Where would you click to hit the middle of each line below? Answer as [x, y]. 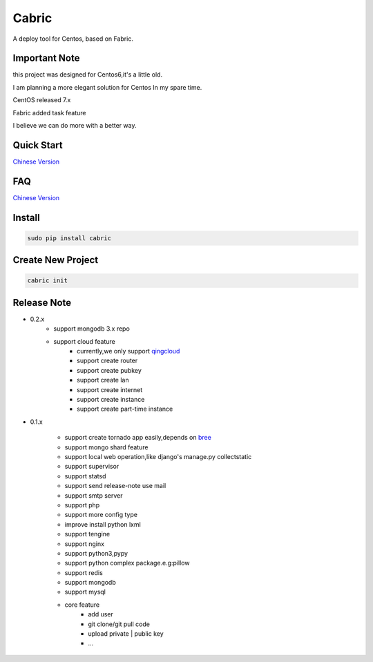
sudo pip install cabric [69, 238]
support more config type [101, 515]
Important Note [46, 58]
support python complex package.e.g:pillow [127, 563]
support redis [84, 572]
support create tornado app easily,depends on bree [138, 438]
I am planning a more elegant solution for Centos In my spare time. [107, 87]
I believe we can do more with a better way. [75, 126]
